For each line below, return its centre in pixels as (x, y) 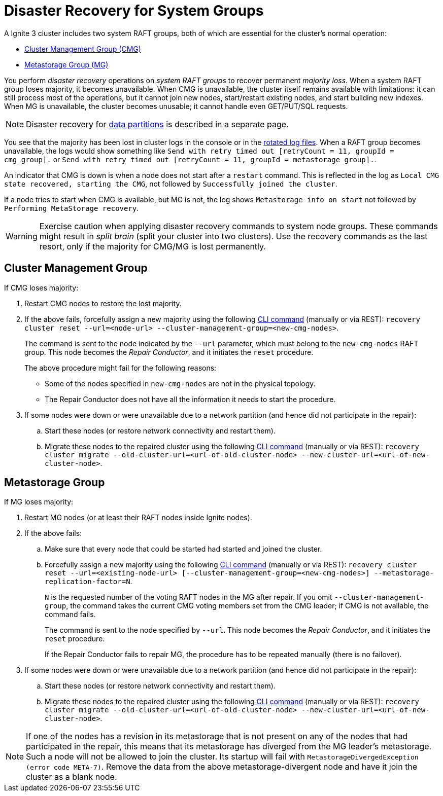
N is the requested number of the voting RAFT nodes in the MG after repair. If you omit (189, 597)
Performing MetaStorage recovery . (72, 208)
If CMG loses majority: (41, 287)
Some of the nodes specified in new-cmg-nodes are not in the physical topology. (180, 383)
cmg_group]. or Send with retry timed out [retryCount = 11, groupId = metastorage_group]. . (190, 159)
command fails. (70, 614)
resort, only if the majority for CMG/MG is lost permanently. (152, 246)
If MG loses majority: (39, 502)
